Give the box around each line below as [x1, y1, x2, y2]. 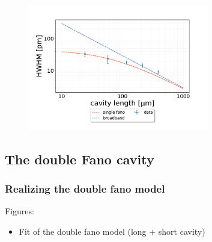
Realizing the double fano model [5, 181, 165, 196]
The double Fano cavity [5, 149, 154, 168]
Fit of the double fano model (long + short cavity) [19, 225, 205, 237]
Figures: [5, 205, 34, 217]
